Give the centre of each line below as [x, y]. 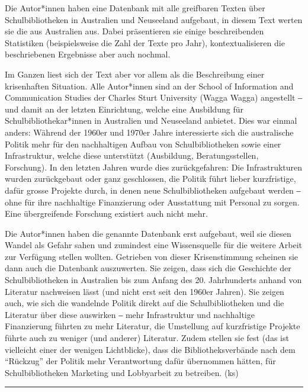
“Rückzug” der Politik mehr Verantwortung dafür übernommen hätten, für [140, 361]
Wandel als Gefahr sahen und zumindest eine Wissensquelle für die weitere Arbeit [153, 245]
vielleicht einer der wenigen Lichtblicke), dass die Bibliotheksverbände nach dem [150, 349]
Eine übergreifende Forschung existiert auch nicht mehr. [106, 213]
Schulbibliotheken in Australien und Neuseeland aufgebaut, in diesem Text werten [154, 19]
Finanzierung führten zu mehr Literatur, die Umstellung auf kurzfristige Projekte [153, 326]
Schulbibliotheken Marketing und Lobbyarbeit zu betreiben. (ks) [122, 372]
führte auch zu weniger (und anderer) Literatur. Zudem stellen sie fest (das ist [147, 338]
